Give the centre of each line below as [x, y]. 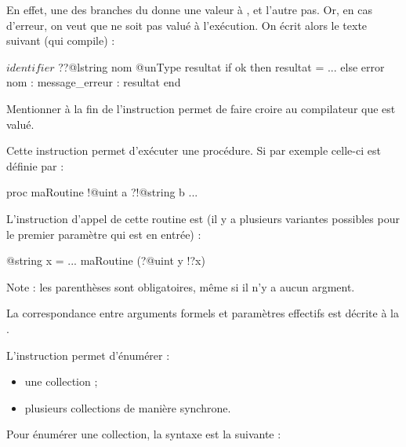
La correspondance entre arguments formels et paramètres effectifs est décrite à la [203, 313]
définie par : [35, 165]
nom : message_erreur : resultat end [94, 82]
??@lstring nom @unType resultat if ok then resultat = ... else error [221, 66]
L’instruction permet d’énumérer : [88, 355]
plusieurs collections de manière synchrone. [128, 407]
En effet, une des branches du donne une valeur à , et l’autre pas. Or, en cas [189, 9]
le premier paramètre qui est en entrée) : [104, 234]
